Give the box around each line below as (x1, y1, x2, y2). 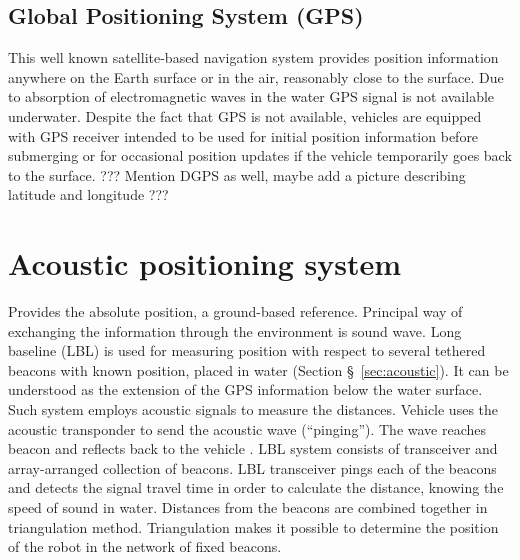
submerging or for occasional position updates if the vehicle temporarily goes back (8, 145, 512, 166)
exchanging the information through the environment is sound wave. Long (8, 320, 462, 341)
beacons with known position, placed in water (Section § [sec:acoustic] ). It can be (8, 359, 509, 380)
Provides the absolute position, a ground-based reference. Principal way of (8, 301, 463, 322)
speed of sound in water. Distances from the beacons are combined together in (8, 497, 488, 518)
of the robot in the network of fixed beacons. (8, 536, 282, 557)
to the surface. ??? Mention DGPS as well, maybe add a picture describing (8, 164, 466, 185)
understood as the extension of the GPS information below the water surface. (8, 379, 483, 400)
